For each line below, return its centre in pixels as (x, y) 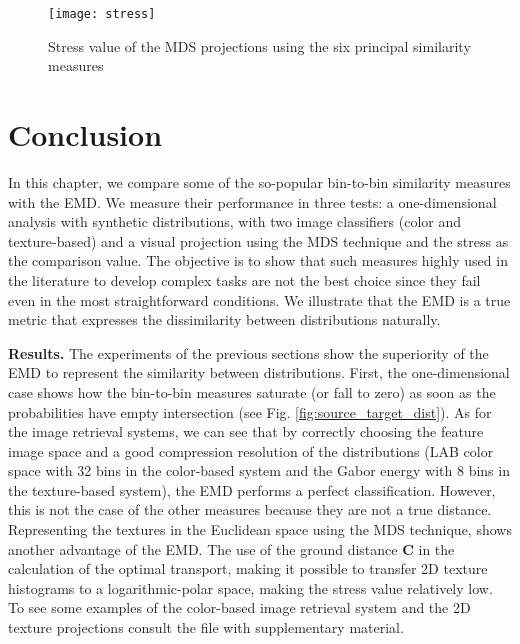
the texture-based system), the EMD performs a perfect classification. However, (252, 489)
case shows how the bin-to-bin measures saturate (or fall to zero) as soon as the (252, 391)
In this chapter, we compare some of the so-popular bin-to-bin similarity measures (259, 181)
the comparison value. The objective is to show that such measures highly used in (258, 260)
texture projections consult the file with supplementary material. (206, 627)
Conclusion (85, 134)
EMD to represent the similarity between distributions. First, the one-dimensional (259, 372)
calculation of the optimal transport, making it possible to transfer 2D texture (248, 568)
